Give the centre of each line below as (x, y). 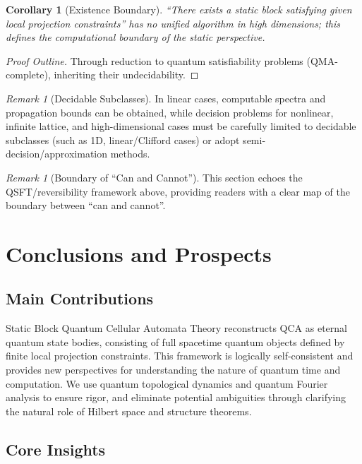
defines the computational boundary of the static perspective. (135, 37)
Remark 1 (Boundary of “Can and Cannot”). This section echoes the (154, 177)
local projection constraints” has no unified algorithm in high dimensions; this (173, 23)
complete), (28, 75)
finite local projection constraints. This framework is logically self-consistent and (180, 356)
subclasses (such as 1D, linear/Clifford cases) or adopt (123, 139)
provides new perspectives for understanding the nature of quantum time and (173, 370)
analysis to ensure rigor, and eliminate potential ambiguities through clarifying (176, 397)
